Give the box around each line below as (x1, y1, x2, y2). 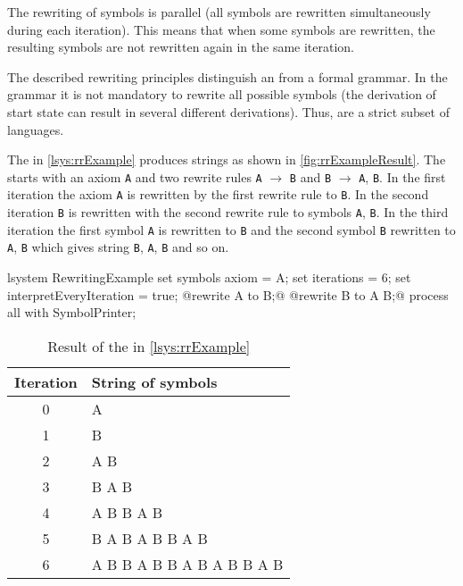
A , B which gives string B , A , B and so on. (7, 238, 229, 256)
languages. (7, 120, 64, 138)
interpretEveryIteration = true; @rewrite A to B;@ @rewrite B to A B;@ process (7, 285, 449, 304)
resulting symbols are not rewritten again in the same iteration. (7, 38, 355, 56)
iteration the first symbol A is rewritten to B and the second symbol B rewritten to (7, 220, 456, 239)
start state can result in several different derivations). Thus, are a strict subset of (7, 102, 450, 121)
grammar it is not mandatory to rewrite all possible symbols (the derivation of (7, 85, 436, 104)
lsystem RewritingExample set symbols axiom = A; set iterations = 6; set (7, 268, 411, 287)
